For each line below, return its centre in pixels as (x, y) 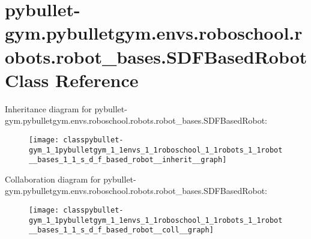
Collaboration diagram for (53, 179)
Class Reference (72, 80)
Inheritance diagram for (48, 108)
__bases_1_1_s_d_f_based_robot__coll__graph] (121, 230)
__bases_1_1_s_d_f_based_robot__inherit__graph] (128, 160)
